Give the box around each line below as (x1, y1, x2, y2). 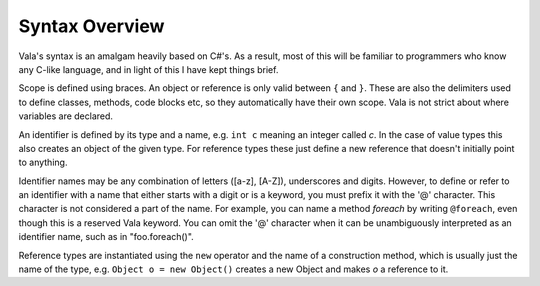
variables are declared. (18, 110, 114, 122)
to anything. (18, 156, 68, 169)
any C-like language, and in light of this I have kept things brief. (18, 63, 279, 75)
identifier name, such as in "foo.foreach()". (18, 231, 194, 243)
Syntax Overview (18, 15, 165, 37)
